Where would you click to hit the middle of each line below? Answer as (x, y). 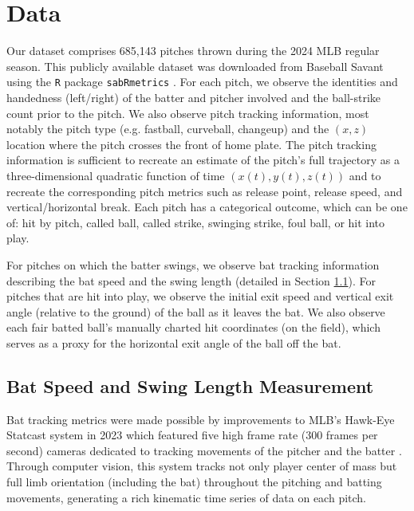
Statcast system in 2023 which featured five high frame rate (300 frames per (192, 435)
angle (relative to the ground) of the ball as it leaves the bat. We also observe (196, 311)
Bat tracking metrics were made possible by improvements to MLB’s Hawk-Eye (201, 419)
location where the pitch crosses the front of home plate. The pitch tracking (191, 144)
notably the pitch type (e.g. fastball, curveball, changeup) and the (168, 129)
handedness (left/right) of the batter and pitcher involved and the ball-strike (194, 97)
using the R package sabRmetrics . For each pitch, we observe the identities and (202, 82)
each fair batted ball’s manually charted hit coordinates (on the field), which (193, 327)
